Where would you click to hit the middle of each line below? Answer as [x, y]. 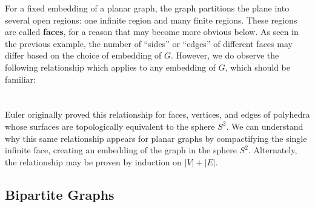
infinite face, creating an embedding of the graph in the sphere [121, 150]
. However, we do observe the [225, 55]
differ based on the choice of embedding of [83, 55]
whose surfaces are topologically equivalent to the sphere [110, 126]
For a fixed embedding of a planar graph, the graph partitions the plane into [147, 8]
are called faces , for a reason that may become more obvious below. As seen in [152, 32]
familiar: [21, 79]
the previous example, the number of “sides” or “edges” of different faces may [149, 43]
